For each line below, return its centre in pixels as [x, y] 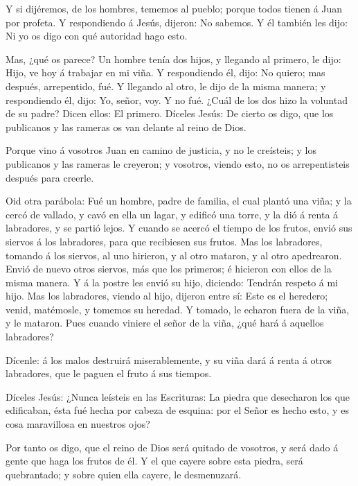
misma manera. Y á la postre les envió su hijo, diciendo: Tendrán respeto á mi [172, 282]
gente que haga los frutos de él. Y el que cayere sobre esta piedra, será [154, 461]
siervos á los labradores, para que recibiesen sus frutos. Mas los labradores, [164, 241]
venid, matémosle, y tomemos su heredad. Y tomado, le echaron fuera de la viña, [178, 309]
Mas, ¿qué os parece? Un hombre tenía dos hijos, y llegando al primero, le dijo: [173, 59]
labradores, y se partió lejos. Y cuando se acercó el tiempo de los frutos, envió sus [179, 228]
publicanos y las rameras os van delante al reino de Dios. [126, 127]
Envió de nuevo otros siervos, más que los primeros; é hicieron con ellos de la [169, 269]
